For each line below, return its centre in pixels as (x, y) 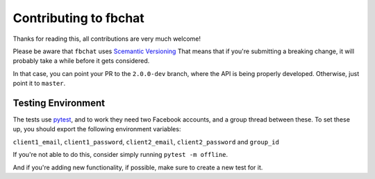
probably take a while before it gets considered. (81, 61)
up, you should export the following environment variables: (97, 129)
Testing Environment (59, 103)
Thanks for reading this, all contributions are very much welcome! (107, 39)
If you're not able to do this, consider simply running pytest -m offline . (120, 155)
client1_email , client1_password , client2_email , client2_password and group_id (146, 142)
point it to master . (39, 84)
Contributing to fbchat (79, 18)
